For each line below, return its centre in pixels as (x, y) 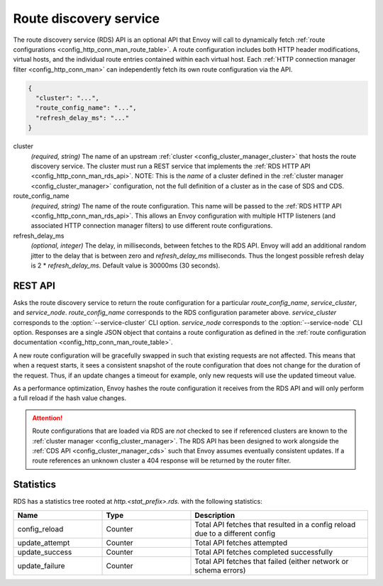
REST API (34, 286)
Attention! (48, 418)
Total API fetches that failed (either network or (272, 561)
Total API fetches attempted (241, 543)
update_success (45, 552)
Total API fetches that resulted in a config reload (275, 524)
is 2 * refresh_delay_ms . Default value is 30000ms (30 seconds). (126, 265)
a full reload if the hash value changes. (70, 398)
